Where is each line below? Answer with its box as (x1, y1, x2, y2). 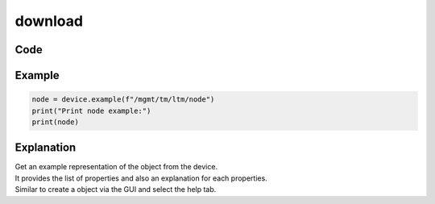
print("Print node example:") (31, 106, 151, 115)
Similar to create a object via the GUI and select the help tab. (14, 185, 217, 194)
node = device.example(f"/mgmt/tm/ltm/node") (31, 95, 215, 104)
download (14, 12, 84, 30)
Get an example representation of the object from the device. (14, 162, 217, 172)
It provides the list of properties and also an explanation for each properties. (14, 173, 267, 183)
